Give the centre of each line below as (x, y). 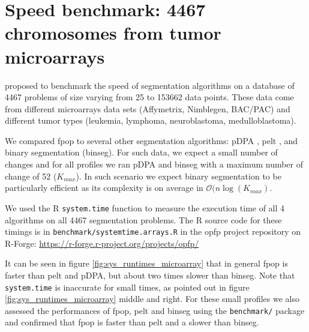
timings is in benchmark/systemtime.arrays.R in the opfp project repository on (153, 231)
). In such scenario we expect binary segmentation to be (178, 176)
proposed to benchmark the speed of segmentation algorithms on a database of (150, 85)
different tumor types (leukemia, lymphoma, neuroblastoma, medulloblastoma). (151, 120)
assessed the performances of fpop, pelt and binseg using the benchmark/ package (155, 310)
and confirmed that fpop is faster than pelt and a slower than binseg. (132, 322)
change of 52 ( (31, 176)
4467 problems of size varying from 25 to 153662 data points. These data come (149, 97)
